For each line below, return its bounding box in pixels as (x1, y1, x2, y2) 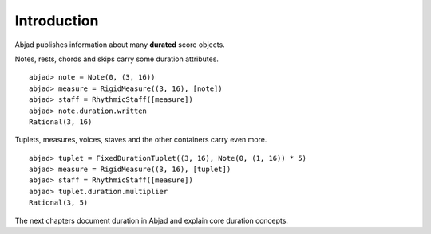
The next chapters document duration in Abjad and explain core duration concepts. (14, 216, 289, 225)
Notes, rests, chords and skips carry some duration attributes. (14, 54, 219, 64)
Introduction (14, 12, 99, 29)
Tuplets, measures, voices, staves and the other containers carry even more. (14, 135, 267, 145)
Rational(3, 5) (29, 198, 89, 207)
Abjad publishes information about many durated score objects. (14, 40, 225, 49)
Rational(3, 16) (29, 117, 93, 127)
